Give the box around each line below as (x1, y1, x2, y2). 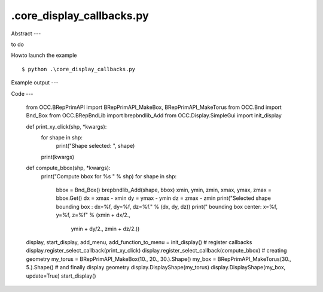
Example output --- (11, 79, 59, 86)
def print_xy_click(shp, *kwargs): (26, 123, 107, 130)
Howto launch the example (11, 51, 77, 59)
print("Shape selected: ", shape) (56, 142, 135, 150)
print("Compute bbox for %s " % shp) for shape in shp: (41, 172, 177, 180)
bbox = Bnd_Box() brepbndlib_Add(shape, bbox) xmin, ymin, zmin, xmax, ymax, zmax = (56, 186, 272, 194)
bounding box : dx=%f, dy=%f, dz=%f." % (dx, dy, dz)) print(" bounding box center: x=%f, (56, 203, 278, 210)
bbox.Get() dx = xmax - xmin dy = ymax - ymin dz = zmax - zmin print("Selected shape (56, 194, 272, 202)
